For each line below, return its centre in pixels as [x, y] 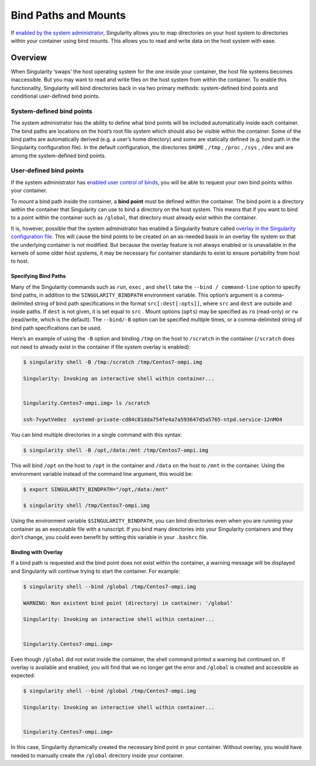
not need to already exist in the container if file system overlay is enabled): [101, 347]
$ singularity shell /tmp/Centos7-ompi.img [87, 506]
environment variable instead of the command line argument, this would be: [102, 473]
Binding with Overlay [37, 552]
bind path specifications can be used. [56, 328]
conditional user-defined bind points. [55, 96]
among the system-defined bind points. [59, 156]
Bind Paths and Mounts [68, 15]
